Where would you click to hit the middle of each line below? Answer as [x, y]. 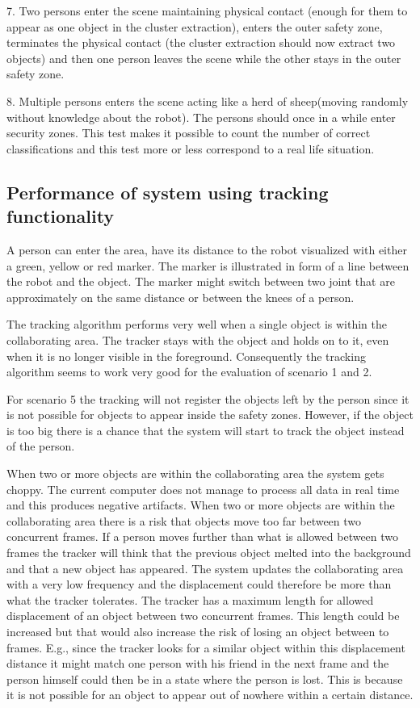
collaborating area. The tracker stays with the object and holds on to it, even [198, 339]
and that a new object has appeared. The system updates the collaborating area [205, 568]
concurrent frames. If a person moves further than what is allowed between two [203, 536]
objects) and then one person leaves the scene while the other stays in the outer [204, 58]
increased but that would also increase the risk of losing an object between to [198, 631]
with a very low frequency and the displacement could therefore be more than [199, 584]
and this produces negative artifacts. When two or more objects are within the [201, 505]
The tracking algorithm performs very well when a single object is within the [197, 324]
